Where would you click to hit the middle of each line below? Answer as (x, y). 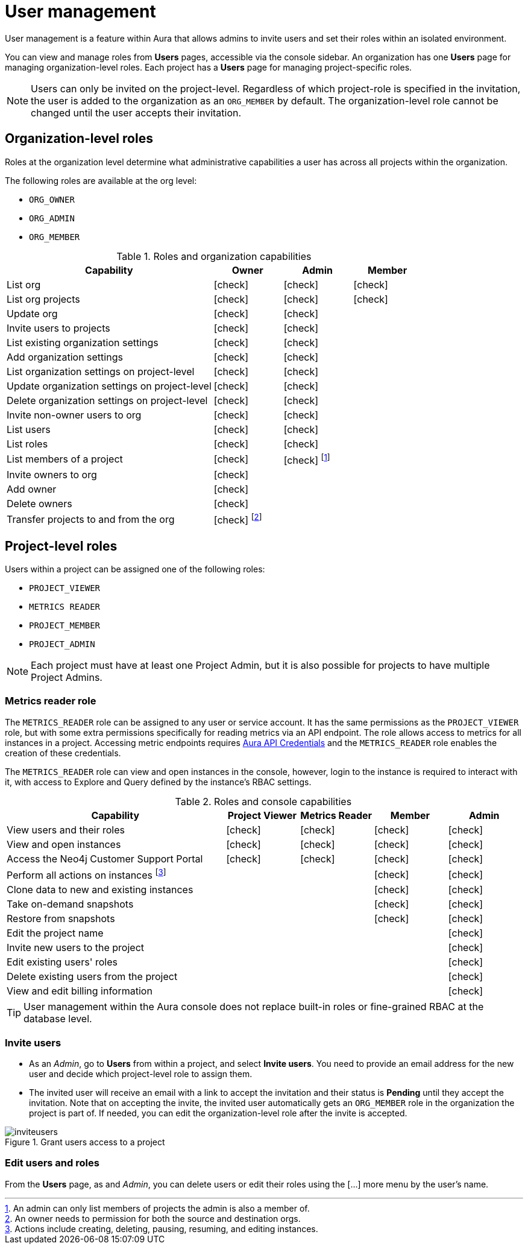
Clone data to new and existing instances (100, 890)
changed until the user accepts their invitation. (136, 112)
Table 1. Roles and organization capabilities (214, 256)
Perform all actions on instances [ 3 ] (86, 874)
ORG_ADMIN (52, 218)
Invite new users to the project (75, 948)
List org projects (43, 299)
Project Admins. (67, 678)
